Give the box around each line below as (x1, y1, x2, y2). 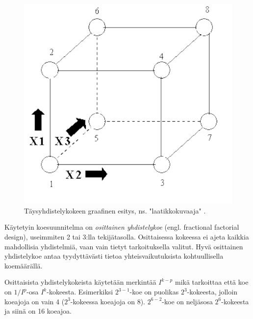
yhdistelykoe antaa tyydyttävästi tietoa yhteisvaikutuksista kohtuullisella (4, 251, 224, 261)
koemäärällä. (4, 260, 43, 270)
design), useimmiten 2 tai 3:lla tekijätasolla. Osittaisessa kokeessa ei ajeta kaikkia (4, 232, 249, 242)
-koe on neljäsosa (162, 296, 213, 306)
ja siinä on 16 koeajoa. (4, 306, 72, 316)
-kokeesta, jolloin (187, 287, 237, 296)
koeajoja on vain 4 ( (4, 296, 65, 306)
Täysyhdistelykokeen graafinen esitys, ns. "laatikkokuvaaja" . (24, 205, 206, 215)
